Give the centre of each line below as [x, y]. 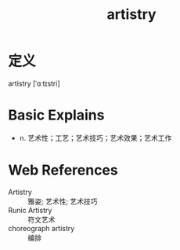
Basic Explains [56, 115]
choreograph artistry [41, 228]
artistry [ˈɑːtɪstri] [34, 83]
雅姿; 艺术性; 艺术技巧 [63, 201]
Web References [63, 170]
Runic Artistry [30, 210]
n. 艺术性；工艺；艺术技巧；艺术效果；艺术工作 [95, 138]
